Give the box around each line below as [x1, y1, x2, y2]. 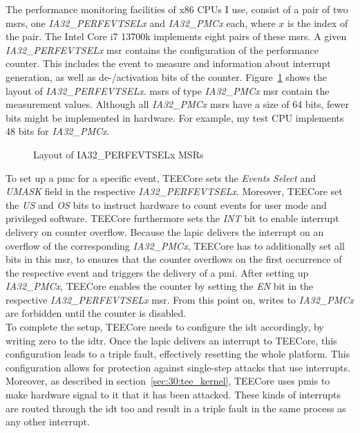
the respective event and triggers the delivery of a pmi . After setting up [6, 265, 309, 279]
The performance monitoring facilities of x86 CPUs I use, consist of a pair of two [6, 2, 348, 16]
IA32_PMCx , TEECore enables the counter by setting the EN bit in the [6, 279, 314, 293]
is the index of [287, 15, 348, 30]
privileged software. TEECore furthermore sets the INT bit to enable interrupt [6, 211, 339, 225]
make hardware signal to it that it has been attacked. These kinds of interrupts [6, 387, 341, 402]
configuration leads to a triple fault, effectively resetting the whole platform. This [6, 347, 350, 361]
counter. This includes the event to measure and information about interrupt [6, 56, 331, 71]
